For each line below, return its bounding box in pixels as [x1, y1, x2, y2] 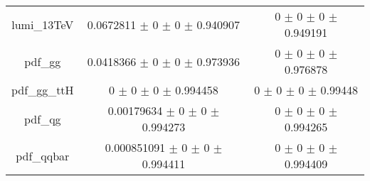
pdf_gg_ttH [11, 82, 74, 98]
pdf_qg [24, 110, 61, 127]
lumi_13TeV [11, 16, 74, 33]
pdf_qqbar [16, 147, 70, 164]
